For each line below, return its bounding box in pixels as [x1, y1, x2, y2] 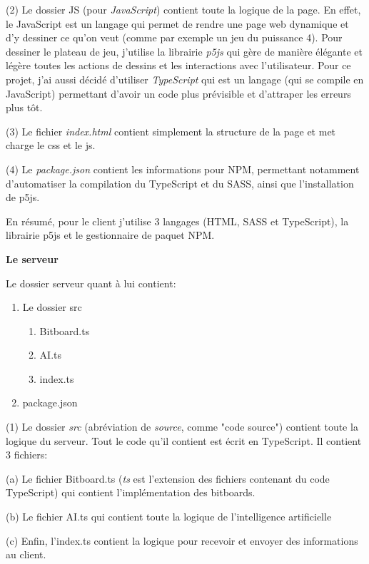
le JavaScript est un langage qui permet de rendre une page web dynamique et [6, 16, 349, 31]
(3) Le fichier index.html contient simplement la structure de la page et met [6, 123, 336, 138]
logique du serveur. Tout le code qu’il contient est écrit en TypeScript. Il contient [6, 433, 362, 448]
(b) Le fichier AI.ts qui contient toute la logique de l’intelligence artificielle [6, 509, 332, 524]
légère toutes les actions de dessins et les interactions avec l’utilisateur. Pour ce [6, 58, 351, 73]
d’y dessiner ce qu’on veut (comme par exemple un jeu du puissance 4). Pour [6, 30, 343, 45]
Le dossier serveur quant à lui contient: [6, 275, 176, 290]
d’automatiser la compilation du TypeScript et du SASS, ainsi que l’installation [6, 175, 354, 190]
